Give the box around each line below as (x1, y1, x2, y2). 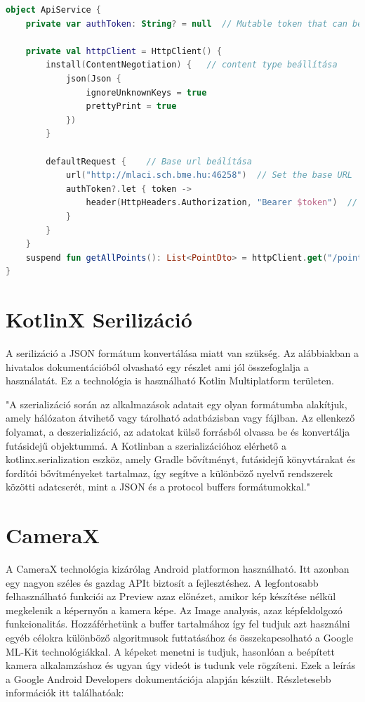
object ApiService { (6, 5, 102, 15)
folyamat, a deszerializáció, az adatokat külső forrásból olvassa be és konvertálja (6, 424, 350, 438)
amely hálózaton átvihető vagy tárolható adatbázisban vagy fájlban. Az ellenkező (6, 410, 355, 425)
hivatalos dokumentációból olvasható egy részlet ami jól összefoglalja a (6, 359, 309, 374)
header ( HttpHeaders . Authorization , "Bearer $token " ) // (86, 197, 358, 208)
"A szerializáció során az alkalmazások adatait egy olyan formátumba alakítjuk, (6, 396, 347, 411)
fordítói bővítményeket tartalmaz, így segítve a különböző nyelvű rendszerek (6, 465, 333, 480)
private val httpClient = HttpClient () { (25, 46, 222, 56)
